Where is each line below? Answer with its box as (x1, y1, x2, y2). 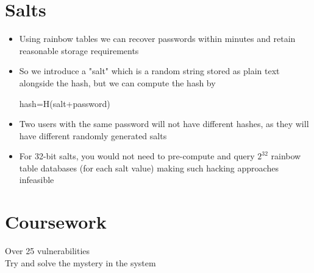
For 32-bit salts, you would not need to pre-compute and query (19, 150, 255, 162)
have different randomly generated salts (19, 129, 167, 142)
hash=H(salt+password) (19, 97, 110, 109)
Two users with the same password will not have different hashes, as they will (19, 117, 309, 130)
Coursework (5, 209, 107, 234)
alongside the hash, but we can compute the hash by (19, 76, 216, 89)
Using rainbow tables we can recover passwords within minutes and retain (19, 32, 296, 45)
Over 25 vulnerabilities (5, 244, 90, 257)
